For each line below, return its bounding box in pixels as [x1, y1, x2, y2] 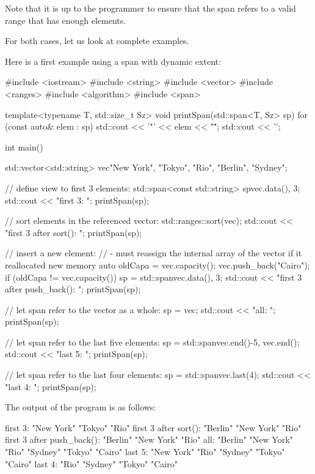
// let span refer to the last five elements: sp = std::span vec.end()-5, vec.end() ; [5, 335, 300, 348]
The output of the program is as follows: [5, 401, 156, 413]
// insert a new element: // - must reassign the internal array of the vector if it [5, 246, 302, 259]
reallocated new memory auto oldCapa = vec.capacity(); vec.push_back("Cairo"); [5, 258, 310, 271]
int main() [5, 140, 43, 153]
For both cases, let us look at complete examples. [5, 34, 189, 47]
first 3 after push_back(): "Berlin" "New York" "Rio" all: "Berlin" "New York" [5, 433, 293, 446]
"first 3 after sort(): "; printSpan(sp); [5, 226, 142, 239]
